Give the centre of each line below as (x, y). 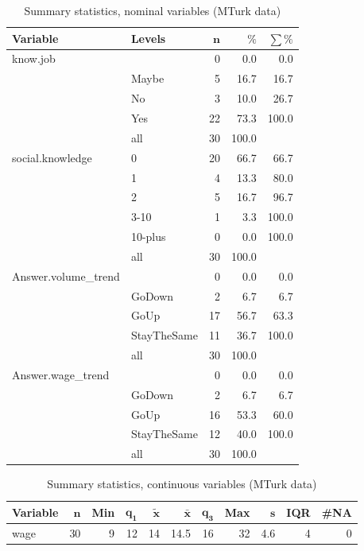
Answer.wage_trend (61, 374)
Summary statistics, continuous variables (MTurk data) (182, 484)
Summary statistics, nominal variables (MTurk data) (153, 10)
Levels (148, 38)
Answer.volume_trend (66, 275)
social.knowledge (52, 157)
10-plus (148, 237)
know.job (34, 58)
